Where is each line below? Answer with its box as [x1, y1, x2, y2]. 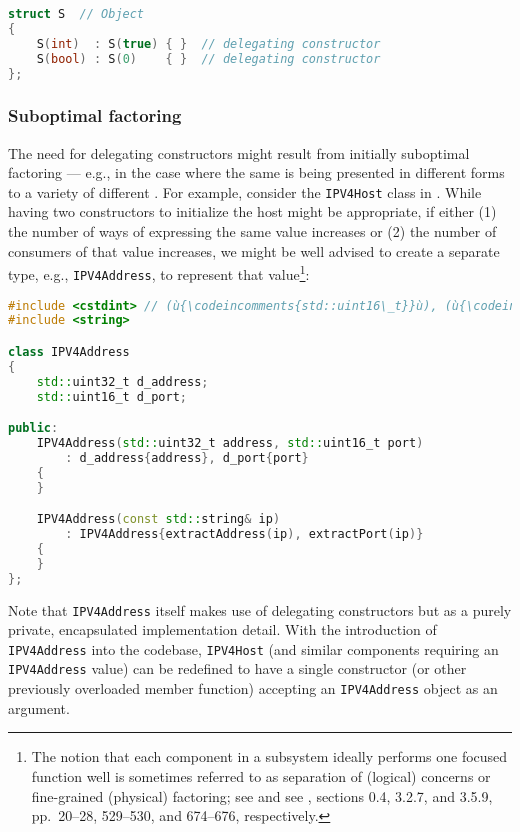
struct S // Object [8, 7, 145, 21]
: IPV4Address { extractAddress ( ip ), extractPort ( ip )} [65, 527, 424, 541]
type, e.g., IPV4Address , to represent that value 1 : [8, 261, 310, 284]
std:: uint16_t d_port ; [36, 389, 187, 404]
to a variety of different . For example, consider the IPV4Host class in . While [8, 181, 482, 202]
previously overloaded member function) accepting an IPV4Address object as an [8, 678, 498, 699]
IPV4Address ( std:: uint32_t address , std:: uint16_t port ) [36, 435, 424, 450]
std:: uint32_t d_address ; [36, 374, 209, 389]
